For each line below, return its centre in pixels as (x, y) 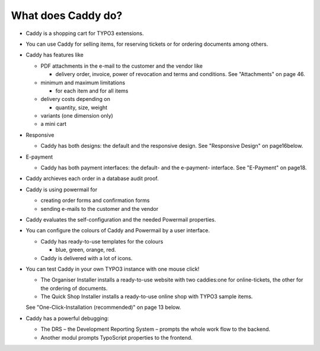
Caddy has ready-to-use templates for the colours (102, 241)
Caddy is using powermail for (62, 189)
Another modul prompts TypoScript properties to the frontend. (116, 337)
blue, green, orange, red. (86, 250)
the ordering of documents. (74, 288)
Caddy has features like (55, 55)
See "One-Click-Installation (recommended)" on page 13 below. (103, 307)
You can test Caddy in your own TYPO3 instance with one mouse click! (113, 269)
